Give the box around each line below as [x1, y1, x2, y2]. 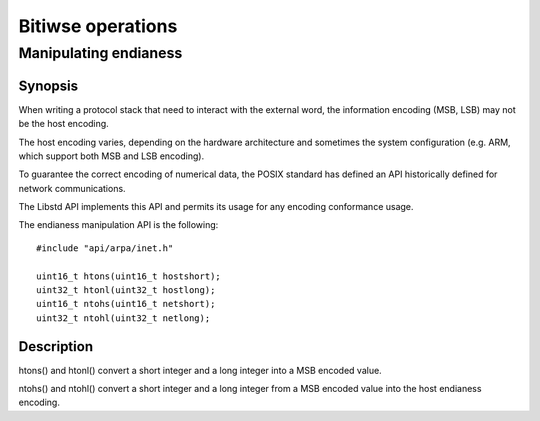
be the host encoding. [18, 118, 109, 130]
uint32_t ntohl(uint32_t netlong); [36, 312, 211, 324]
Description [18, 338, 94, 355]
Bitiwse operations [18, 15, 178, 37]
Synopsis [18, 77, 79, 94]
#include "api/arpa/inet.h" [36, 242, 174, 254]
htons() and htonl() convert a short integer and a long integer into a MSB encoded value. [18, 364, 382, 376]
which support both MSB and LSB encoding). [18, 150, 205, 162]
